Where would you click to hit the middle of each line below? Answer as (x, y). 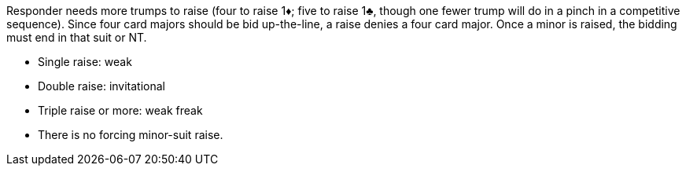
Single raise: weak (85, 62)
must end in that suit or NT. (77, 37)
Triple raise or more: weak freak (120, 110)
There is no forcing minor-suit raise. (131, 135)
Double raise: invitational (101, 86)
